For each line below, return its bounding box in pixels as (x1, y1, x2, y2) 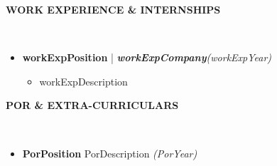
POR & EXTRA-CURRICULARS (6, 98, 179, 113)
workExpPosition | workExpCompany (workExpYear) (22, 50, 272, 65)
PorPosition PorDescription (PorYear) (22, 145, 197, 160)
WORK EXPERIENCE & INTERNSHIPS (6, 2, 221, 16)
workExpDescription (39, 73, 128, 88)
